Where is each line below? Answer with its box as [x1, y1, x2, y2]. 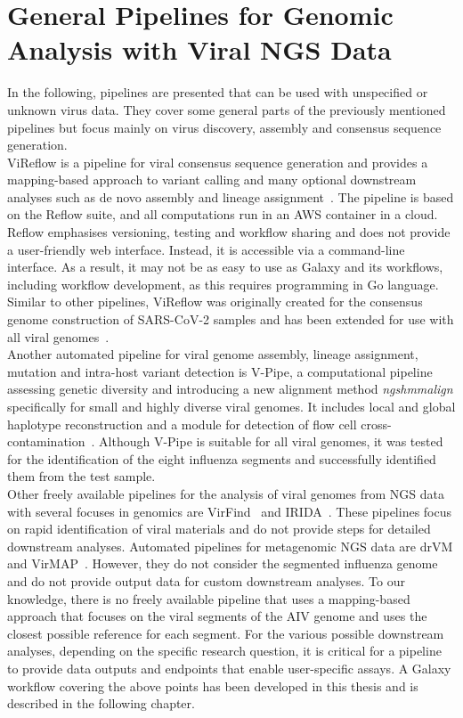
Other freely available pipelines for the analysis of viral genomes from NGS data [7, 484, 445, 502]
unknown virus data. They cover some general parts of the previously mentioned [7, 100, 446, 118]
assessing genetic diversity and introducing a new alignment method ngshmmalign [7, 379, 453, 398]
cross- [361, 414, 392, 433]
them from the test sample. [7, 467, 156, 485]
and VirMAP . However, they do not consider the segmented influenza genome [7, 554, 438, 573]
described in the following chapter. [7, 694, 195, 713]
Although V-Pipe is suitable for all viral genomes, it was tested [99, 432, 443, 451]
